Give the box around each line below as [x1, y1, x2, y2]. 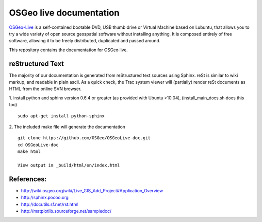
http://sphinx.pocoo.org [21, 195, 69, 201]
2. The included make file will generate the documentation [9, 124, 126, 129]
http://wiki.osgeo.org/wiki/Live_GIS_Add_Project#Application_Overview [21, 187, 164, 193]
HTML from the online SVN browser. [9, 86, 82, 92]
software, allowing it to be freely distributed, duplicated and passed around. [9, 38, 161, 44]
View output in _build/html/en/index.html [17, 162, 120, 168]
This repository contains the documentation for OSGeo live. [9, 47, 128, 53]
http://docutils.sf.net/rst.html [21, 201, 79, 207]
